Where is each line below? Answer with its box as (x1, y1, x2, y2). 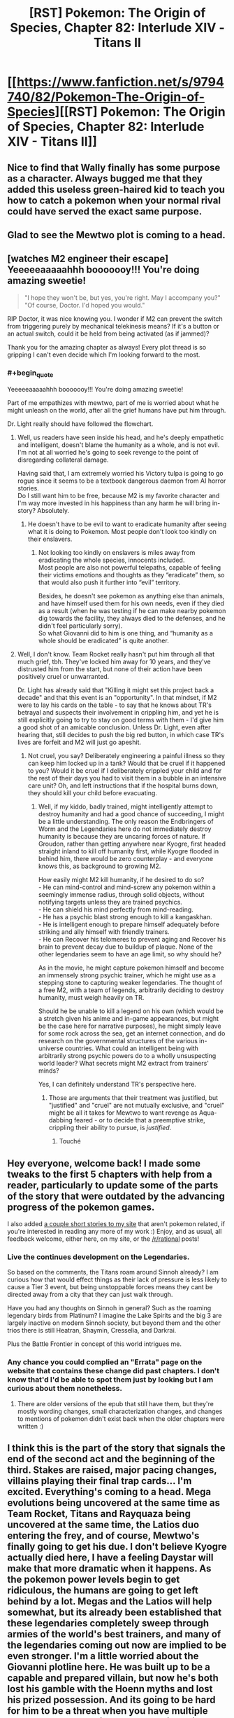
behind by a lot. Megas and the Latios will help (7, 1595, 212, 1607)
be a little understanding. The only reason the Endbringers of (38, 818, 214, 826)
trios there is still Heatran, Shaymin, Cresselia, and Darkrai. (7, 1326, 177, 1335)
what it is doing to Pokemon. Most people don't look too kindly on (27, 528, 217, 536)
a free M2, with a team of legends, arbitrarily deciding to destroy (38, 986, 224, 994)
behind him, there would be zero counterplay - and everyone (38, 855, 214, 863)
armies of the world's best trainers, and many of (7, 1628, 221, 1640)
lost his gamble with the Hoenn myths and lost (7, 1683, 213, 1695)
